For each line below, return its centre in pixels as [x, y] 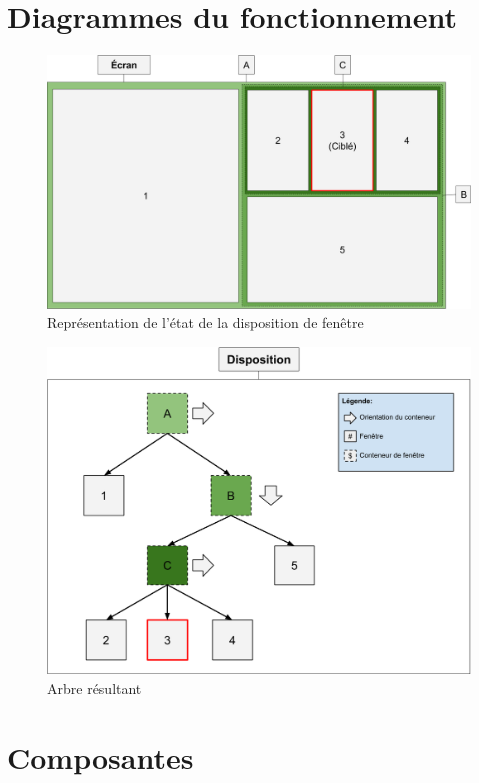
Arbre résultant [94, 687]
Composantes [100, 756]
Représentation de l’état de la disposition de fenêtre [205, 322]
